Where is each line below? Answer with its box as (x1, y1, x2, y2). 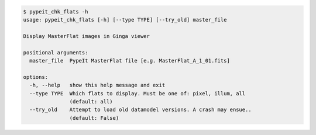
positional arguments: (23, 49, 88, 56)
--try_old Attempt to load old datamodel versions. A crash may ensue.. (29, 106, 252, 113)
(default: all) (69, 98, 114, 105)
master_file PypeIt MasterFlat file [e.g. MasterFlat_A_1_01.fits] (29, 57, 231, 64)
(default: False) (69, 115, 119, 121)
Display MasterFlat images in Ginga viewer (23, 33, 150, 39)
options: (23, 74, 49, 80)
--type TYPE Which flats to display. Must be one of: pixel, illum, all (29, 90, 246, 96)
